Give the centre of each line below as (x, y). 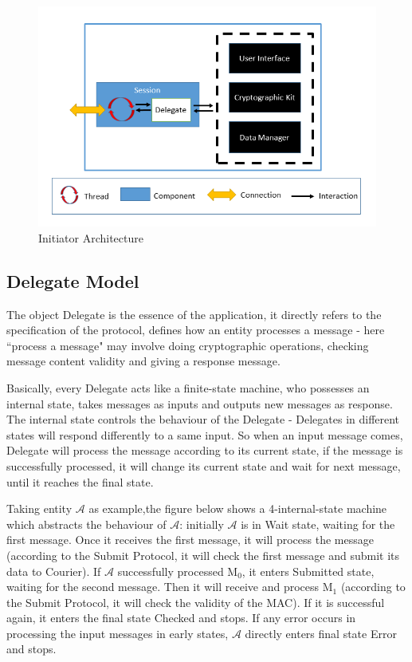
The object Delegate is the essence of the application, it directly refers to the (194, 314)
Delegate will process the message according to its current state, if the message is (205, 450)
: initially (202, 524)
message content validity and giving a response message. (143, 361)
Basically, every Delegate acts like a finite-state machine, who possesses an (188, 387)
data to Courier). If (54, 571)
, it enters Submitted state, (308, 571)
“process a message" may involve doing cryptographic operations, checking (188, 345)
